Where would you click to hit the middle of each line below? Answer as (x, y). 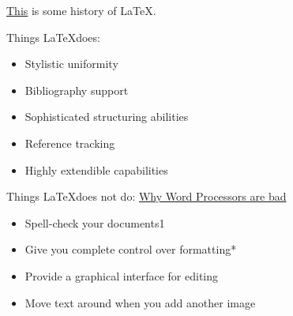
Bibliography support (77, 90)
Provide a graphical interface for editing (122, 275)
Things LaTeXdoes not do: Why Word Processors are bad (146, 196)
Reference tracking (70, 143)
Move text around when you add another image (140, 302)
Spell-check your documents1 (95, 222)
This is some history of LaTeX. (81, 10)
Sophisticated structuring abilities (107, 117)
